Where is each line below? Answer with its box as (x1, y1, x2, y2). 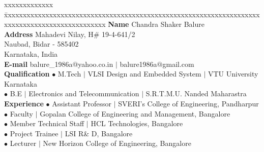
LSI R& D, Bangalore (65, 128, 133, 138)
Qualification (4, 68, 50, 79)
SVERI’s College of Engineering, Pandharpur (118, 98, 259, 108)
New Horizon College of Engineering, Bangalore (43, 138, 191, 148)
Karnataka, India (4, 48, 58, 59)
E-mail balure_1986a (4, 58, 73, 69)
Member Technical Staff (10, 118, 84, 129)
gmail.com (162, 58, 194, 69)
